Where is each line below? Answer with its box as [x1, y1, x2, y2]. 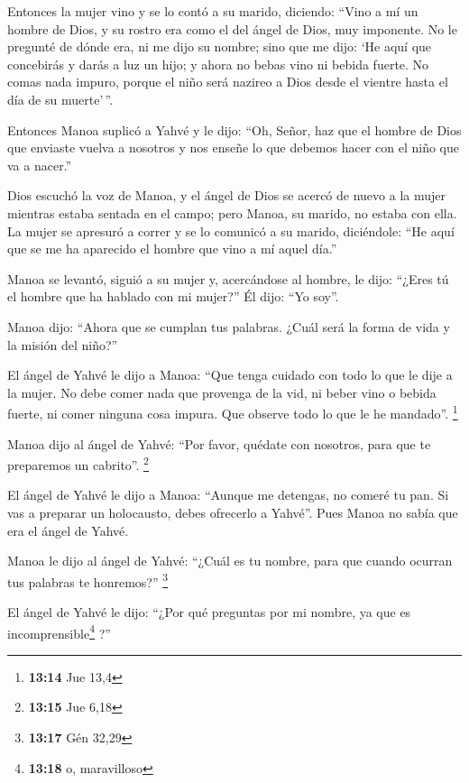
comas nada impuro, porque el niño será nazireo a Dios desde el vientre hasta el [7, 72, 448, 91]
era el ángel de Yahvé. [7, 520, 129, 539]
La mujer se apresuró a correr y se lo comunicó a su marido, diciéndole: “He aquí [7, 221, 455, 240]
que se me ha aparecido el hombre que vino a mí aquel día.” [7, 239, 337, 258]
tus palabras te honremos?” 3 [7, 569, 169, 591]
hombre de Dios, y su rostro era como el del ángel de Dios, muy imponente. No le [7, 19, 457, 38]
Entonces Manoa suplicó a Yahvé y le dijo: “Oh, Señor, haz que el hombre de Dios [7, 120, 462, 139]
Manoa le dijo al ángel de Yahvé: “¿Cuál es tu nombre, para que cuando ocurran [7, 551, 453, 570]
